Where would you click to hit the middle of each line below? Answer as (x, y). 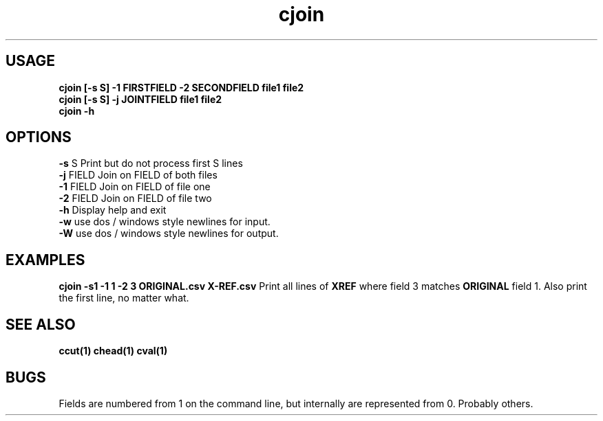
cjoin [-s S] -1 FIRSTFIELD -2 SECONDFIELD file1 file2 (181, 87)
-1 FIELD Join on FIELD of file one (135, 187)
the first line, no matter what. (124, 298)
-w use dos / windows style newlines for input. (165, 222)
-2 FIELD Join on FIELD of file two (135, 198)
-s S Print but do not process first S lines (151, 163)
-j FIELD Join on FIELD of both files (138, 175)
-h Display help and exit (113, 210)
